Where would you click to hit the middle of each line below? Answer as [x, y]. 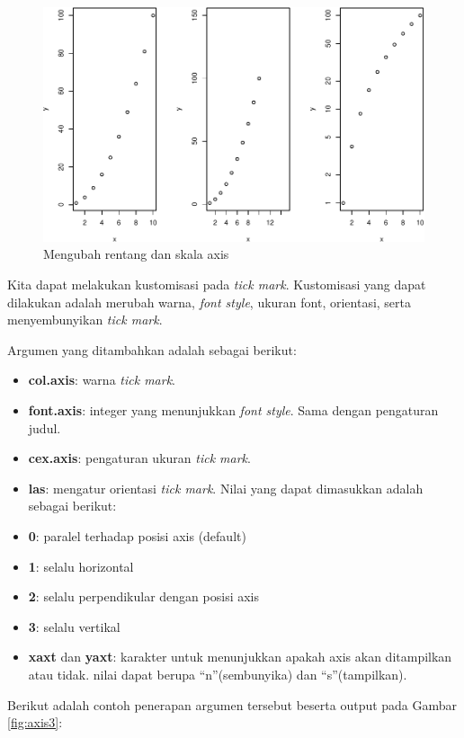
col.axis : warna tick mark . [102, 380]
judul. [45, 427]
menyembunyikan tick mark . [85, 320]
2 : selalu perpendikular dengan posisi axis [144, 596]
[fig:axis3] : [35, 722]
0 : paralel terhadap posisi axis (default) [137, 536]
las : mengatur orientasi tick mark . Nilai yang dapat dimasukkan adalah [226, 488]
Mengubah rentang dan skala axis [136, 254]
